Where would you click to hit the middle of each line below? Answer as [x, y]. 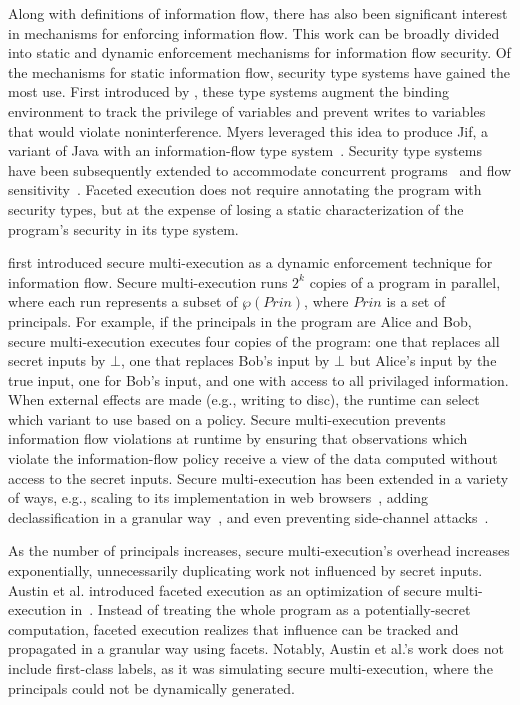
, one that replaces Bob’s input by [225, 360]
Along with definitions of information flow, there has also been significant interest [258, 13]
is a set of [416, 301]
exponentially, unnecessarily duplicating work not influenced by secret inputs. [245, 570]
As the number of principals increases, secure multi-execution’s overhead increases [259, 550]
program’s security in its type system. [123, 228]
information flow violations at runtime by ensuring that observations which [238, 438]
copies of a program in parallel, [405, 281]
